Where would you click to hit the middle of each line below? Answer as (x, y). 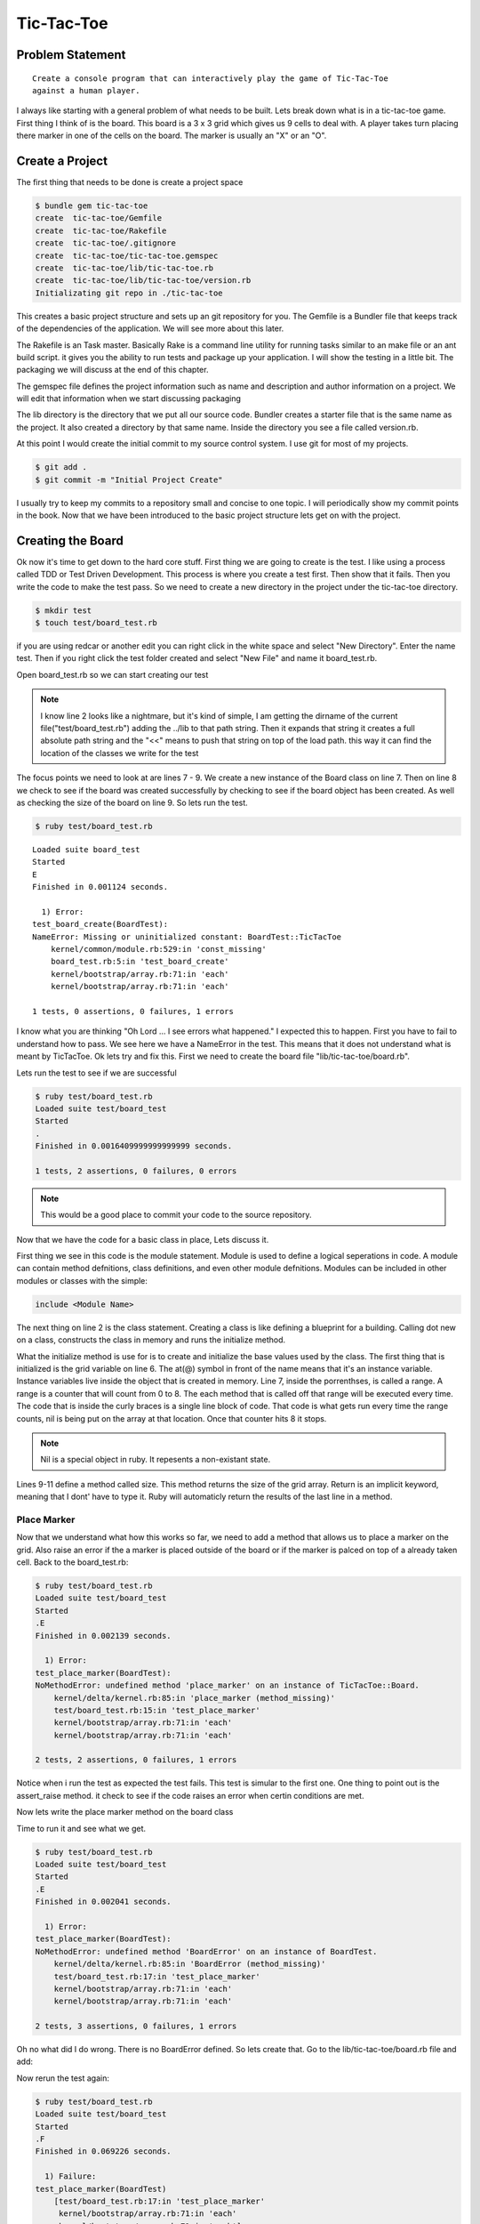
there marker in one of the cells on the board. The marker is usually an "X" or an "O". (172, 136)
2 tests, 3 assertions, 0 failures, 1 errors (136, 2027)
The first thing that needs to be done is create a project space (130, 182)
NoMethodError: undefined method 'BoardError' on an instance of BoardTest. (206, 1951)
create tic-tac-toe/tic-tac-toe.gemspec (127, 255)
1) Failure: (71, 2176)
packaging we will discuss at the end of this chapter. (112, 370)
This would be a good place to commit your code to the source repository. (176, 1215)
